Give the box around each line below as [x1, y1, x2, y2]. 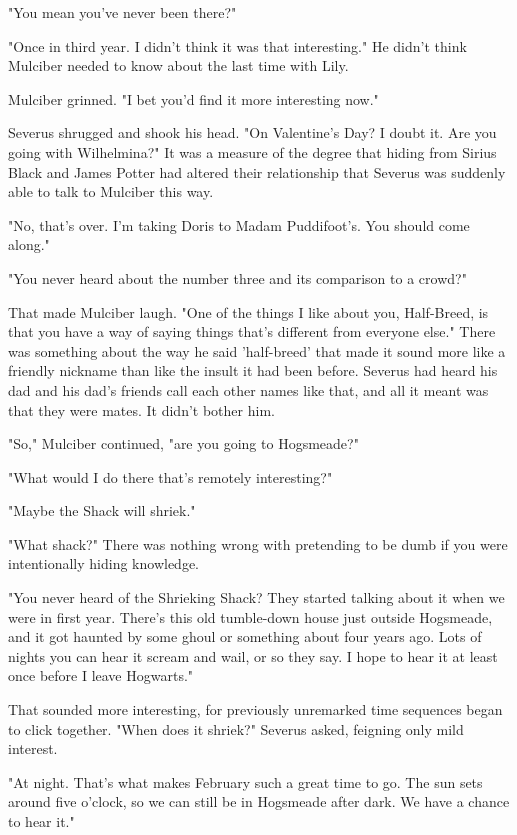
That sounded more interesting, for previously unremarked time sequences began [8, 699, 503, 720]
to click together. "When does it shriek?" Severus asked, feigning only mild [8, 718, 464, 739]
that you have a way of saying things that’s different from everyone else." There [8, 321, 496, 342]
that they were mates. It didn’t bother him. [8, 399, 275, 420]
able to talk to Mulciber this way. [8, 181, 214, 202]
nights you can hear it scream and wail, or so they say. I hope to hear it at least [8, 645, 498, 666]
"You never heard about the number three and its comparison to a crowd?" [8, 267, 467, 288]
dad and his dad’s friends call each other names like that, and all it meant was [8, 379, 489, 400]
